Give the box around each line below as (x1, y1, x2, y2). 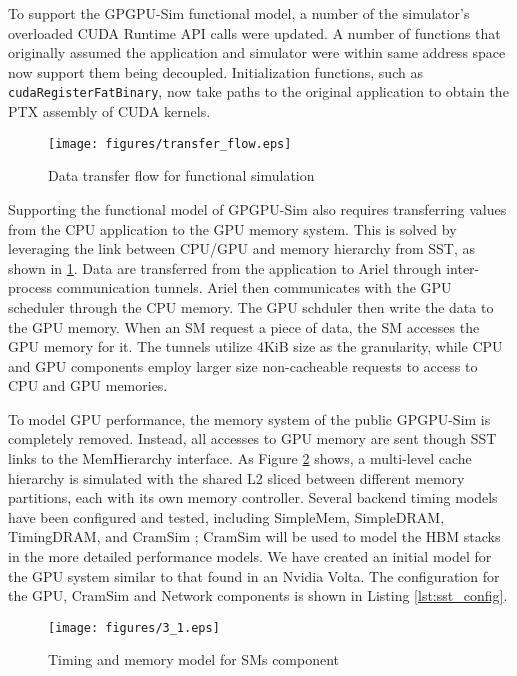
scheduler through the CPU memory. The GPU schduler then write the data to (8, 296, 494, 317)
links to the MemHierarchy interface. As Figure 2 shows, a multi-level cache (8, 448, 472, 469)
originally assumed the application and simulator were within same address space (8, 42, 506, 63)
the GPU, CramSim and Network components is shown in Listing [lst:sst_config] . (8, 585, 508, 606)
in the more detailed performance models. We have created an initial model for (8, 546, 492, 567)
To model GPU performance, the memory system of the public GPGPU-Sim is (8, 408, 491, 429)
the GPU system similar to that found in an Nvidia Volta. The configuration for (8, 565, 500, 586)
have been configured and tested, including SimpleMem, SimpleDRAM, (8, 506, 445, 527)
